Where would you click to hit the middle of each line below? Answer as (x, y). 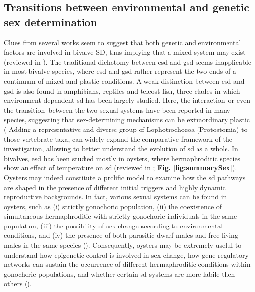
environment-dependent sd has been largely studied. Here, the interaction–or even (127, 100)
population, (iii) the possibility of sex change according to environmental (113, 225)
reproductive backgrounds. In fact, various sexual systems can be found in (115, 197)
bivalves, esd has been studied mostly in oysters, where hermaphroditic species (122, 158)
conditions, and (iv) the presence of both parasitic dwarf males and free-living (121, 235)
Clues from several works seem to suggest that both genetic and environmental (123, 42)
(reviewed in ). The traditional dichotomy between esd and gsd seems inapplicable (127, 61)
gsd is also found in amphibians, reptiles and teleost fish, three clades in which (122, 90)
